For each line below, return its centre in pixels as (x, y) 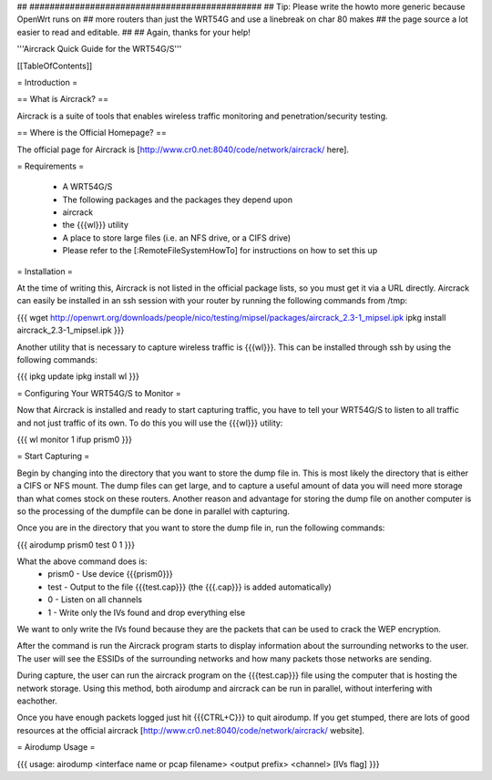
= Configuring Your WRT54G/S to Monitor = (99, 393)
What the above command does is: (82, 561)
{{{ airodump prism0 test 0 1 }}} (76, 544)
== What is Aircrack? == (63, 99)
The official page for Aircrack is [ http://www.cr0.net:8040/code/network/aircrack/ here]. (183, 149)
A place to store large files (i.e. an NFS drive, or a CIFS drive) (177, 238)
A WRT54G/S (87, 187)
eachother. (37, 701)
